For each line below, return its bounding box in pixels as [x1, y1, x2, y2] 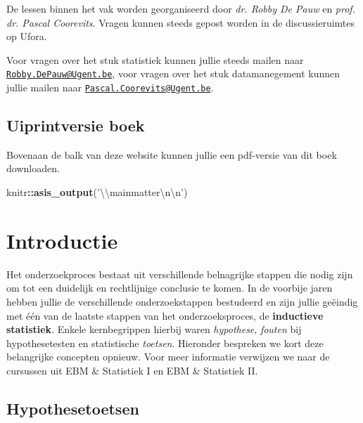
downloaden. [6, 161, 60, 176]
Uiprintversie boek [6, 115, 145, 136]
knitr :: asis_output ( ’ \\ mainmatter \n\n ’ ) [6, 185, 188, 200]
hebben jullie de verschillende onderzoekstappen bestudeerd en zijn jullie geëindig [6, 294, 358, 308]
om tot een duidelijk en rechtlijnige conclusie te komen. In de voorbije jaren [6, 280, 333, 295]
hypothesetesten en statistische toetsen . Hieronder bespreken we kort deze [6, 335, 324, 350]
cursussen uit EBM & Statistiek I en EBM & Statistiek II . [6, 363, 258, 377]
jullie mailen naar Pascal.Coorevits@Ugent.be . [6, 80, 214, 95]
